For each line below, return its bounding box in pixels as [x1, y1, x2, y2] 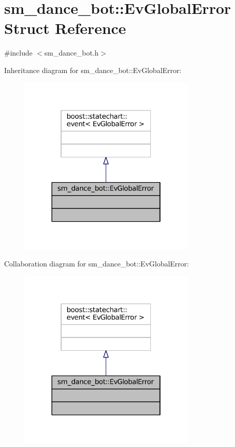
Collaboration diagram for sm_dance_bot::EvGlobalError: [4, 258, 189, 269]
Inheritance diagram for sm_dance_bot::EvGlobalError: [4, 64, 182, 75]
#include [4, 47, 33, 58]
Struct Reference [4, 17, 126, 39]
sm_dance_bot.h [44, 47, 99, 58]
